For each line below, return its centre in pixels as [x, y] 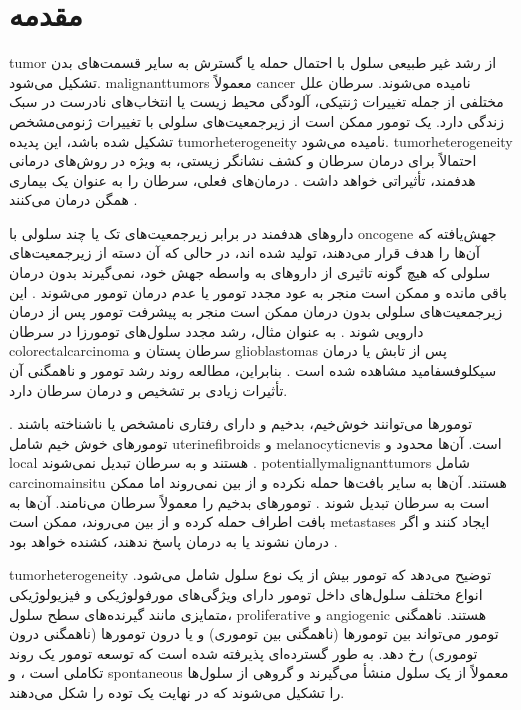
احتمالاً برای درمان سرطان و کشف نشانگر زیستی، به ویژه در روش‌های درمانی [243, 160]
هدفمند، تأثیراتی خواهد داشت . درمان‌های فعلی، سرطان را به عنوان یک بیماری [242, 179]
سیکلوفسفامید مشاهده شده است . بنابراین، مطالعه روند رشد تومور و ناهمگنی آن [253, 370]
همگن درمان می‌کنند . [73, 199]
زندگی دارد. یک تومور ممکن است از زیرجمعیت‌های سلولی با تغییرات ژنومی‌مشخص [256, 120]
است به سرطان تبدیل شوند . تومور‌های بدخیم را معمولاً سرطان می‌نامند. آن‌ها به [249, 501]
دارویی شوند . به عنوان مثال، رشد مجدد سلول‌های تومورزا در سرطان [216, 330]
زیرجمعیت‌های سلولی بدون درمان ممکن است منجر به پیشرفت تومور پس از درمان [256, 311]
